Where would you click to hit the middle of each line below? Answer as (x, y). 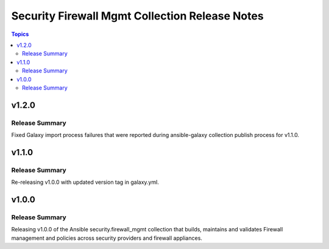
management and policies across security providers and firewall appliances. (107, 238)
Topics (20, 34)
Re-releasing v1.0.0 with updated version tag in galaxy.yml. (85, 182)
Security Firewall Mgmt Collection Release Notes (138, 16)
